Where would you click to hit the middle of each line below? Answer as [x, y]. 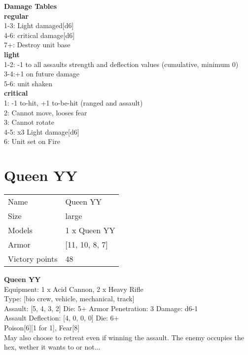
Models [20, 230]
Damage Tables [31, 6]
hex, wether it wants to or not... [52, 347]
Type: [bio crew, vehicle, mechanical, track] [69, 299]
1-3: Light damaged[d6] [39, 25]
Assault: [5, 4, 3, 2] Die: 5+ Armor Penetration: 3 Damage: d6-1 [101, 308]
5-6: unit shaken [28, 83]
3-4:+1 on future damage [42, 74]
